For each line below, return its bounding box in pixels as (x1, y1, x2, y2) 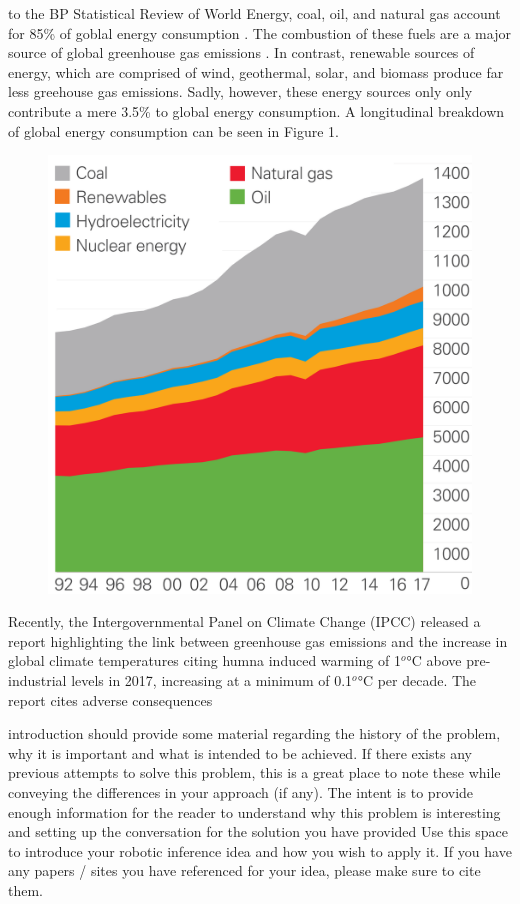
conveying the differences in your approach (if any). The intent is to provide (8, 782, 474, 803)
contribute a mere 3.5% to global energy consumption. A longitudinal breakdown (8, 100, 505, 121)
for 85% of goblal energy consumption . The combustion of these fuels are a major (8, 22, 511, 43)
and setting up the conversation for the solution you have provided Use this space (8, 821, 508, 842)
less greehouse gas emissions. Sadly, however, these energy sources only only (8, 81, 473, 102)
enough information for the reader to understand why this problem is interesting (8, 801, 501, 822)
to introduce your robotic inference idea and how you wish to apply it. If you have (8, 840, 512, 861)
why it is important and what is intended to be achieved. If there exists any (8, 742, 472, 763)
